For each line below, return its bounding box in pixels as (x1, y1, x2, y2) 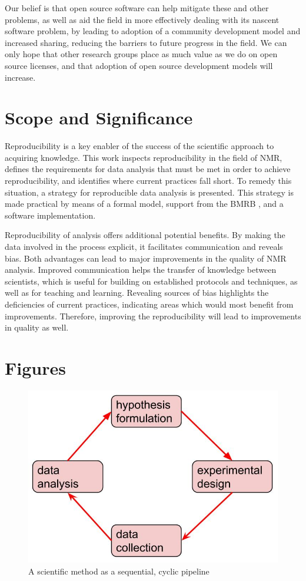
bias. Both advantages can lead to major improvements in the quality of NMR (5, 252, 287, 264)
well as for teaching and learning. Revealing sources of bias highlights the (5, 286, 269, 299)
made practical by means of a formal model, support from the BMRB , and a (5, 197, 284, 210)
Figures (5, 355, 66, 379)
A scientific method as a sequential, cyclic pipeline (28, 565, 209, 577)
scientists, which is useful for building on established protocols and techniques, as (5, 275, 298, 287)
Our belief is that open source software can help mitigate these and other (5, 2, 269, 14)
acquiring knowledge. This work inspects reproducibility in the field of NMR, (5, 151, 282, 163)
